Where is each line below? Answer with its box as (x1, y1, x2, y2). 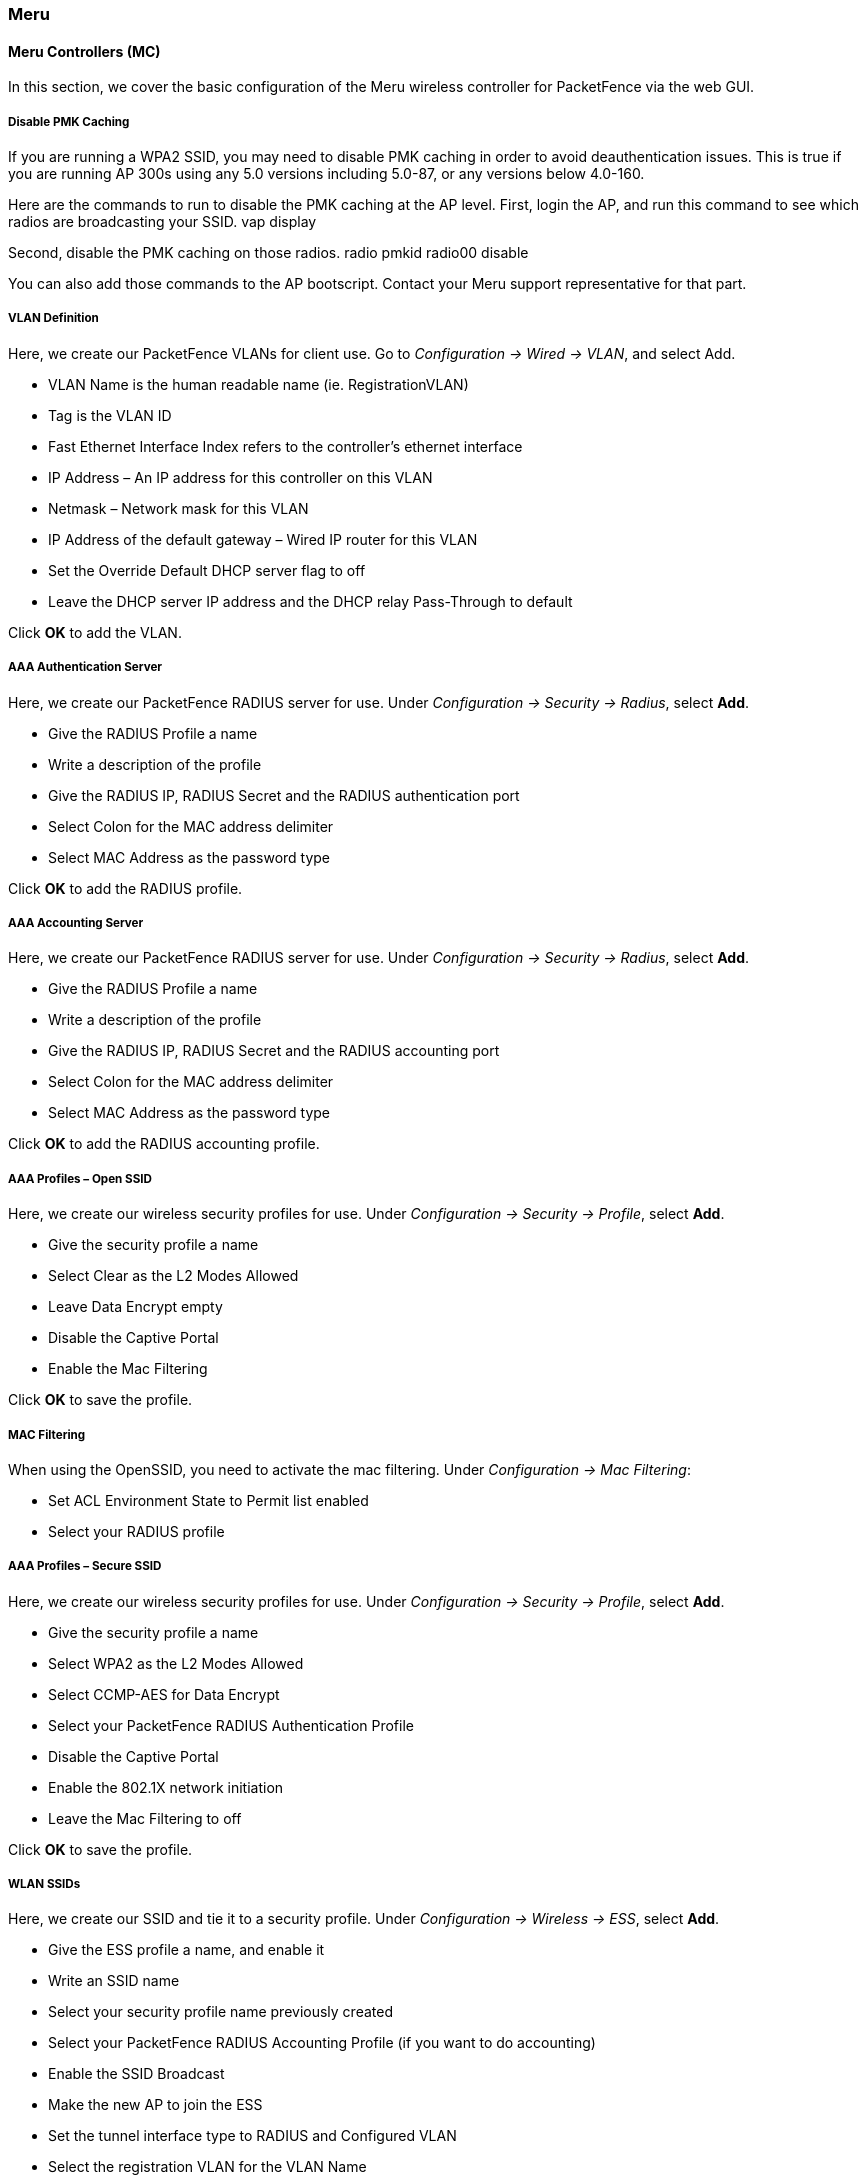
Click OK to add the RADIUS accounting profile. (8, 1135, 320, 1153)
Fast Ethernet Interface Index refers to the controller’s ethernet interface (48, 437, 523, 455)
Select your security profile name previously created (48, 2003, 393, 2021)
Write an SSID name (48, 1972, 180, 1990)
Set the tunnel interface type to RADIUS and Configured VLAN (48, 2127, 457, 2145)
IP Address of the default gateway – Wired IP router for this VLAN (48, 530, 478, 548)
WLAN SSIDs (8, 1877, 81, 1892)
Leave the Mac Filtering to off (48, 1809, 242, 1827)
